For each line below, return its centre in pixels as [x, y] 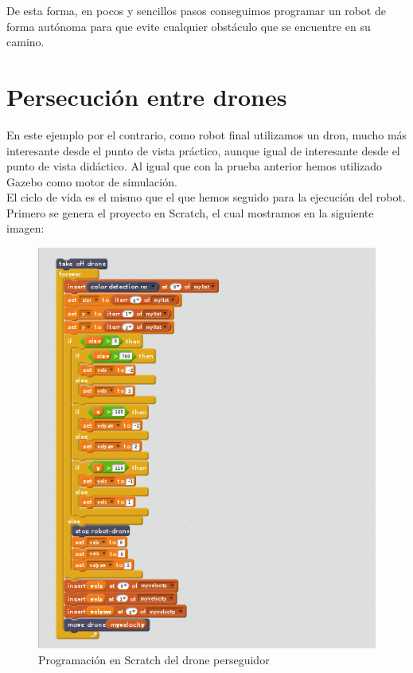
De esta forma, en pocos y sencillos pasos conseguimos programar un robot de [196, 10]
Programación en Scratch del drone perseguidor [154, 660]
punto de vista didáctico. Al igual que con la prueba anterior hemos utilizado [195, 166]
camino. [25, 42]
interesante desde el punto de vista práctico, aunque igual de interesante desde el [203, 150]
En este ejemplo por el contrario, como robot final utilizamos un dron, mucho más [207, 134]
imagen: [25, 228]
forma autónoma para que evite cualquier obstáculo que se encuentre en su [189, 26]
